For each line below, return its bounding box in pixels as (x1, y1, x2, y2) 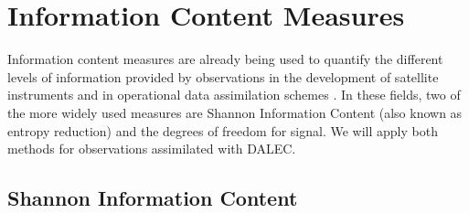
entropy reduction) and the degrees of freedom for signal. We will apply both (7, 121, 438, 140)
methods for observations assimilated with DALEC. (7, 139, 296, 158)
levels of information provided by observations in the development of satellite (7, 67, 439, 86)
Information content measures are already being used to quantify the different (7, 49, 443, 69)
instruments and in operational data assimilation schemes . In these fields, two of (7, 85, 461, 104)
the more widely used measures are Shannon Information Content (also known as (7, 102, 463, 122)
